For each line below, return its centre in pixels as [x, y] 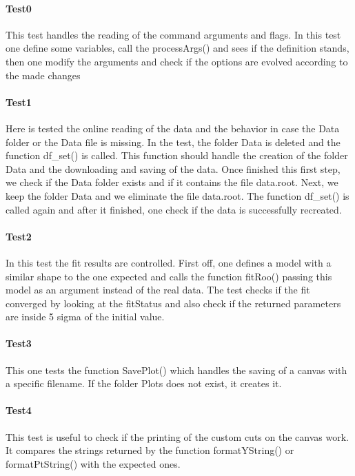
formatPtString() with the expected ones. [93, 463]
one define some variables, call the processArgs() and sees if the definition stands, [177, 48]
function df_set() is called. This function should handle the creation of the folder [177, 155]
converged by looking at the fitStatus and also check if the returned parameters [173, 303]
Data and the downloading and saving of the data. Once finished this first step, [173, 168]
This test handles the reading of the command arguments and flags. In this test [173, 34]
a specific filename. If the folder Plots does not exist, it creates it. [144, 383]
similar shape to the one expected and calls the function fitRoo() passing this [169, 276]
